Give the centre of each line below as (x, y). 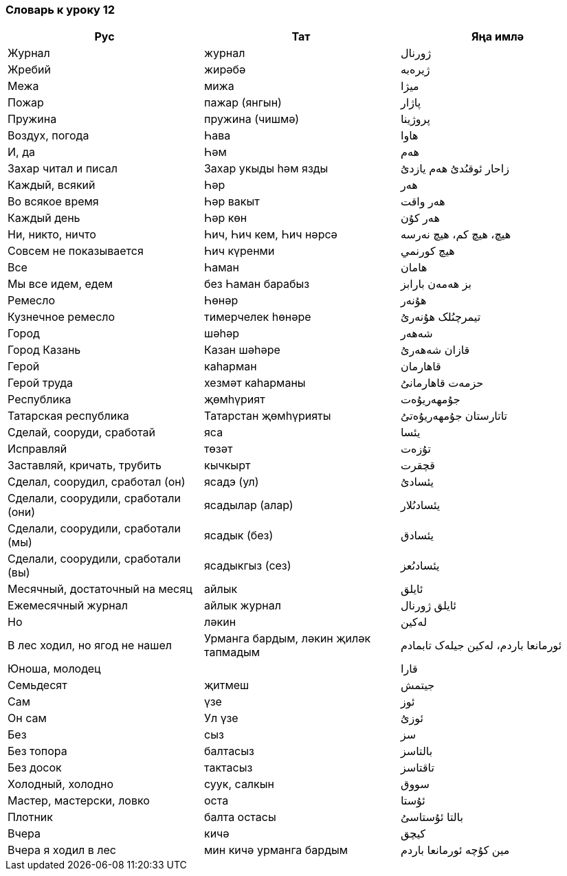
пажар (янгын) (243, 103)
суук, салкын (239, 784)
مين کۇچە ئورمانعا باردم (455, 850)
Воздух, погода (48, 136)
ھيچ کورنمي (427, 251)
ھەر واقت (423, 202)
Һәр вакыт (232, 202)
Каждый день (44, 218)
